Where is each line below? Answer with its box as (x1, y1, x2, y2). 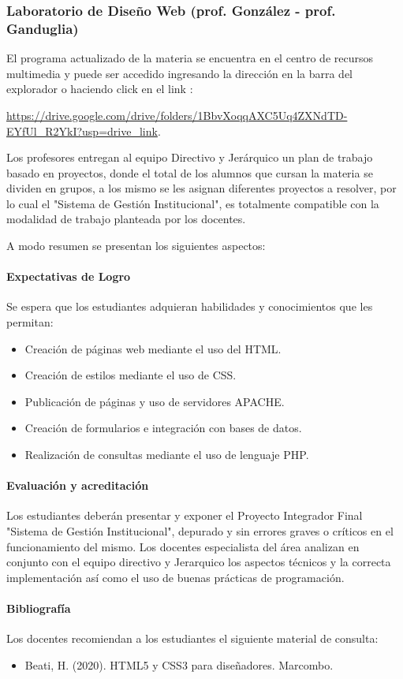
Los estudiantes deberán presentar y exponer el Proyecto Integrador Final (6, 507, 363, 524)
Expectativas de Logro (6, 268, 131, 285)
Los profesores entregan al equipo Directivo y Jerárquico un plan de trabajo (6, 149, 373, 166)
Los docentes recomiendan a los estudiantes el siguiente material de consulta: (6, 630, 379, 647)
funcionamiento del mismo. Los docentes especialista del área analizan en (6, 538, 360, 554)
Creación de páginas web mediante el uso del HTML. (24, 340, 282, 356)
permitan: (6, 314, 54, 330)
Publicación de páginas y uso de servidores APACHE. (24, 393, 285, 409)
